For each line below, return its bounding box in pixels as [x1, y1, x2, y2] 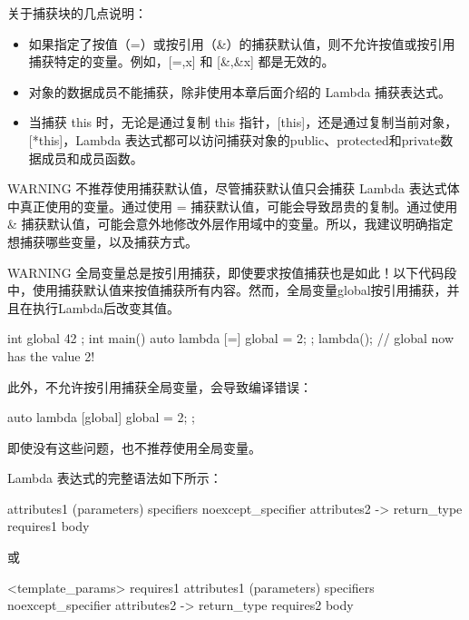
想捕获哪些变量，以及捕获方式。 [7, 231, 198, 251]
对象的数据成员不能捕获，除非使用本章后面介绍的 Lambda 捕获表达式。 [28, 82, 452, 101]
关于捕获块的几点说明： [7, 4, 147, 22]
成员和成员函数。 [41, 148, 143, 167]
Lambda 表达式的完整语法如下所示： [7, 468, 222, 487]
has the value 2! [7, 346, 95, 365]
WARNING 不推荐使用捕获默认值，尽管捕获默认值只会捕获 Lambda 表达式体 [7, 179, 460, 198]
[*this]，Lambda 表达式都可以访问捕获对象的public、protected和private [28, 130, 441, 149]
